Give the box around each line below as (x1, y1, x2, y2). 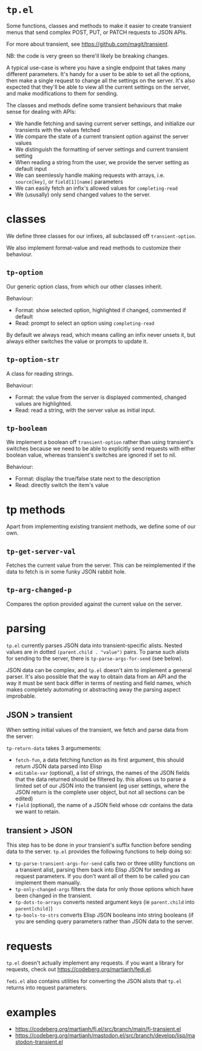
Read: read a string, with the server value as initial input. (15, 406, 156, 414)
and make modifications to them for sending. (6, 89, 118, 97)
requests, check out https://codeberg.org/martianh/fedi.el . (6, 966, 153, 973)
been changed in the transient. (15, 892, 92, 900)
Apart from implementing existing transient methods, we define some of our (6, 523, 196, 530)
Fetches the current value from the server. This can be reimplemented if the (6, 561, 196, 569)
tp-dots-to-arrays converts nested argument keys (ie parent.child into (15, 898, 195, 906)
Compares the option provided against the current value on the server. (6, 600, 183, 608)
